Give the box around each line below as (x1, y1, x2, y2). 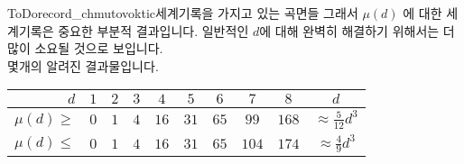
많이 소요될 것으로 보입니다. (7, 39, 163, 58)
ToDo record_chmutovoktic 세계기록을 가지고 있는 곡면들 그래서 (7, 4, 358, 22)
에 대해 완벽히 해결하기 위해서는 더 (259, 21, 455, 40)
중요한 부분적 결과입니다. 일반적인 (58, 21, 249, 40)
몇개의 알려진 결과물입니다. (7, 56, 159, 75)
